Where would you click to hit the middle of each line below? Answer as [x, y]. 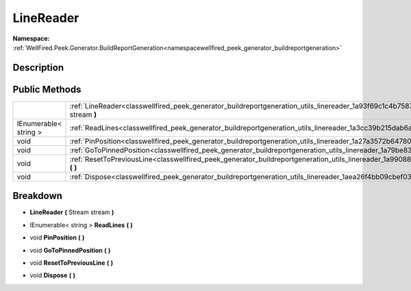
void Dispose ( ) [52, 275]
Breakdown [38, 196]
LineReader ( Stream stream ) [72, 212]
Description [38, 68]
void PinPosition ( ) [57, 237]
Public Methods [47, 89]
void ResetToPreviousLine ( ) [71, 263]
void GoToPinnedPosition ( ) [70, 250]
